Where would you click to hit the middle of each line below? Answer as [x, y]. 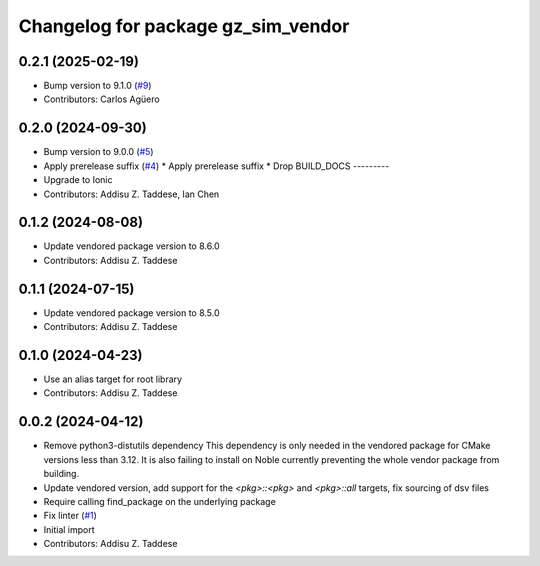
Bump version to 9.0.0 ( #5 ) [98, 152]
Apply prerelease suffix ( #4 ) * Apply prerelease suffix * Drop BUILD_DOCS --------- [216, 166]
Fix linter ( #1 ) [70, 516]
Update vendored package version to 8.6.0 [131, 246]
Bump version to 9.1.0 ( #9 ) [97, 86]
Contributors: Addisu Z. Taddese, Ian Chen [131, 194]
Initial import [69, 529]
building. [61, 474]
